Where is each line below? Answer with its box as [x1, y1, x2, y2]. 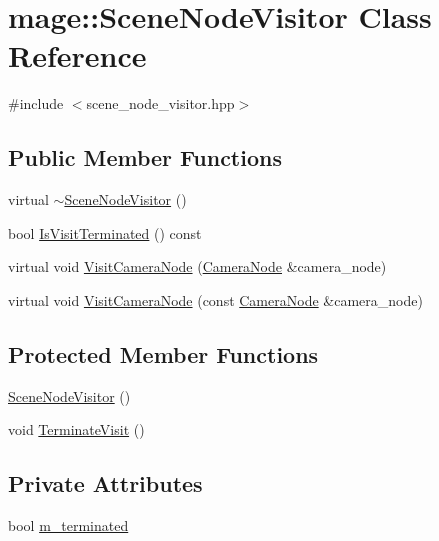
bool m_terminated [8, 515, 129, 536]
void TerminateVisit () [8, 419, 145, 440]
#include [8, 93, 64, 114]
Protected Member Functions [8, 338, 319, 369]
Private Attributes [8, 468, 203, 499]
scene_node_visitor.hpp [86, 93, 235, 114]
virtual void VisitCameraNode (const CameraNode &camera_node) [8, 289, 423, 310]
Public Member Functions [8, 142, 282, 173]
